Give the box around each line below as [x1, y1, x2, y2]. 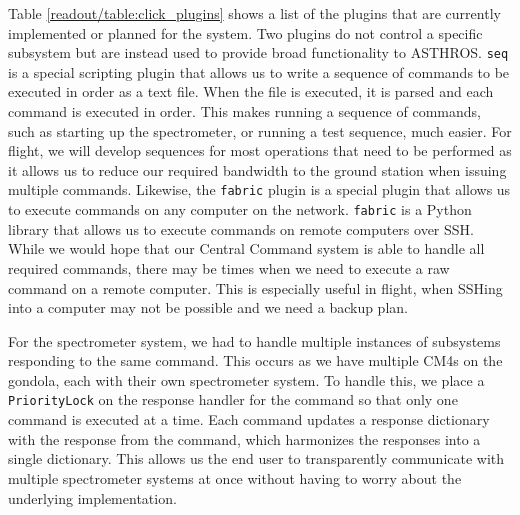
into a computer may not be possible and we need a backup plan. [8, 297, 408, 318]
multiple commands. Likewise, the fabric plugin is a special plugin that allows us [8, 179, 511, 200]
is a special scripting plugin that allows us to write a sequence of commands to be [8, 61, 510, 82]
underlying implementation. [8, 487, 177, 508]
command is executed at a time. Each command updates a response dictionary [8, 409, 490, 430]
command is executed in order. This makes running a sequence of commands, [8, 101, 481, 122]
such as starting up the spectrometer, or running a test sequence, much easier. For [8, 120, 512, 141]
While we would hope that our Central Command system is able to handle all [8, 238, 485, 259]
